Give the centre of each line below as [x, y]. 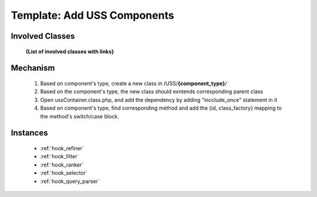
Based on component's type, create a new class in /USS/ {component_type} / [134, 83]
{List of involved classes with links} [70, 51]
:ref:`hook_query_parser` [70, 181]
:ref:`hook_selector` [64, 173]
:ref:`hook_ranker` [62, 165]
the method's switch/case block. [80, 116]
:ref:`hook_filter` [60, 157]
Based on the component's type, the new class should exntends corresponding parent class [152, 91]
